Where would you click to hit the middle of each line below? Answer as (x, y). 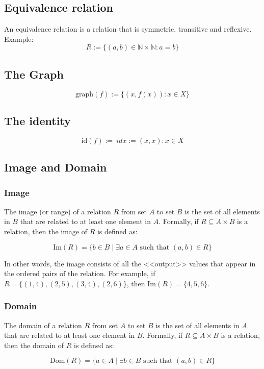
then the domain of (34, 345)
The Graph (34, 74)
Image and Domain (56, 167)
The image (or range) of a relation (58, 211)
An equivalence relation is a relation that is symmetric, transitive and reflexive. (128, 29)
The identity (37, 120)
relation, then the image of (46, 231)
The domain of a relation (43, 325)
